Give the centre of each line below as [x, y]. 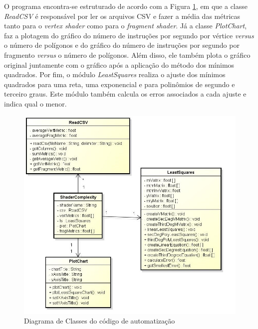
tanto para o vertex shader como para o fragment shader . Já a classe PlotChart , [126, 26]
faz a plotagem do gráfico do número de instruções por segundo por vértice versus [129, 35]
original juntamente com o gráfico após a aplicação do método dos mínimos [119, 64]
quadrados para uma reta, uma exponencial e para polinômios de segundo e [120, 84]
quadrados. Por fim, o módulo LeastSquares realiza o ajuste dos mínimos [115, 74]
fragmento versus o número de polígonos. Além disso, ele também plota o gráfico [127, 55]
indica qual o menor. [35, 103]
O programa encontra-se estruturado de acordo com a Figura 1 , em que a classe [126, 6]
